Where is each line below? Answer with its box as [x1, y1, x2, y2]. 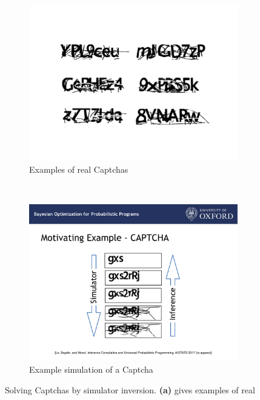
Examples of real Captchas [29, 163, 128, 176]
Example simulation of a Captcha [29, 363, 153, 376]
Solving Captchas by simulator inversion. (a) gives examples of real [5, 383, 255, 396]
